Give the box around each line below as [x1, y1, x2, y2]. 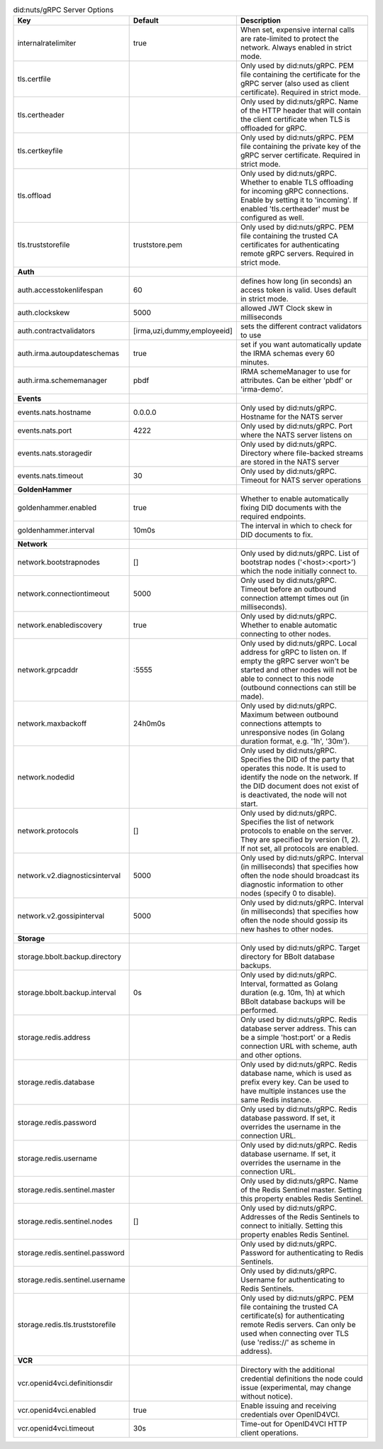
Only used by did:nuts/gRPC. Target [240, 943, 361, 953]
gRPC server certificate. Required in [240, 150, 361, 160]
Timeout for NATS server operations [240, 475, 362, 485]
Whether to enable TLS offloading [240, 177, 354, 187]
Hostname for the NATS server [240, 412, 343, 422]
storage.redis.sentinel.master [17, 1185, 115, 1195]
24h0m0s [133, 718, 166, 728]
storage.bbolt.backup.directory [17, 952, 122, 962]
